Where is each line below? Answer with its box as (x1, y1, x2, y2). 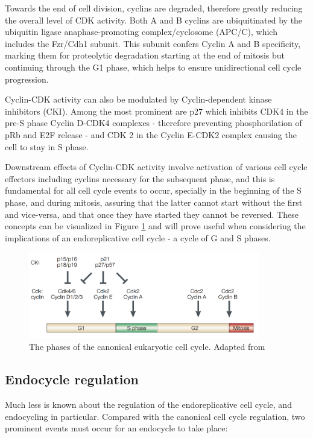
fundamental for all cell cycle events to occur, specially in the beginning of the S (5, 184, 302, 197)
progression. (5, 72, 49, 85)
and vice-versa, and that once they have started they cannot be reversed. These (5, 208, 299, 220)
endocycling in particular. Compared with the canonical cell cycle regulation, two (5, 410, 305, 422)
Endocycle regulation (5, 370, 139, 389)
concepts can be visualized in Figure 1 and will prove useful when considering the (5, 220, 306, 232)
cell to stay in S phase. (5, 140, 89, 153)
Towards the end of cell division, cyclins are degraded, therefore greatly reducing (5, 2, 303, 14)
